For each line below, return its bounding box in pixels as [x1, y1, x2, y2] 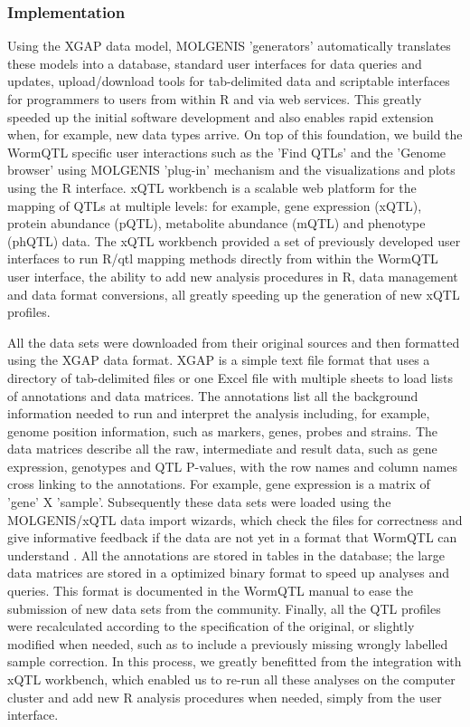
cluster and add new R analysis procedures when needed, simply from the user [7, 687, 442, 706]
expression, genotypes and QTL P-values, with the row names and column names [7, 456, 457, 475]
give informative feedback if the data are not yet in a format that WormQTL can [7, 528, 457, 547]
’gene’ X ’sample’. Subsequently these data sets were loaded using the [7, 493, 391, 512]
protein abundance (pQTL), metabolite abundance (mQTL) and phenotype [7, 214, 426, 233]
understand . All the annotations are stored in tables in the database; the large [7, 545, 445, 564]
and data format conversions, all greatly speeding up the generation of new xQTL [7, 284, 460, 303]
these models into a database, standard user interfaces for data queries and [7, 53, 422, 72]
